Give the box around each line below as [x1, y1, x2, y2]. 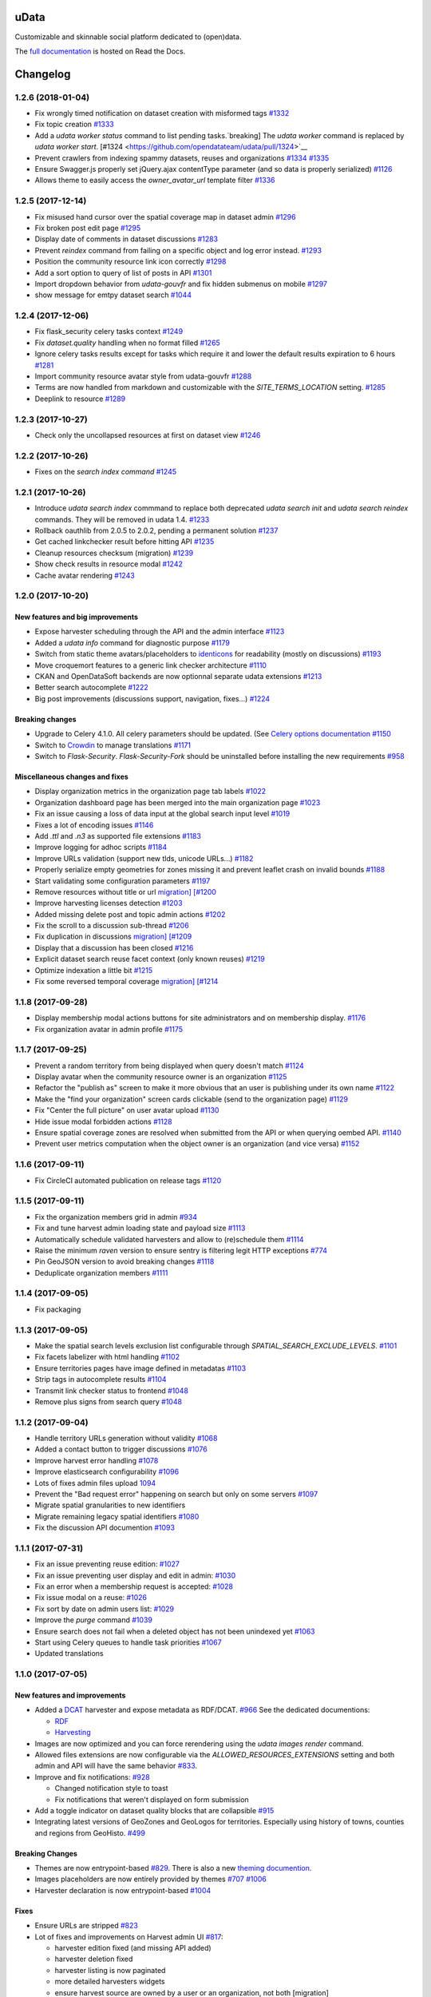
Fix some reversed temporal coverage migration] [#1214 [34, 977, 219, 987]
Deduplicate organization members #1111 [34, 1268, 168, 1277]
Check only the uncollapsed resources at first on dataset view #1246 [34, 430, 261, 439]
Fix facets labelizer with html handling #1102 [34, 1352, 180, 1362]
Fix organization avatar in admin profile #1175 [34, 1024, 184, 1034]
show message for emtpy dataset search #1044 [34, 290, 192, 300]
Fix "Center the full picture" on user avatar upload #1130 [34, 1106, 219, 1115]
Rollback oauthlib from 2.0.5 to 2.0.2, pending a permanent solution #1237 [34, 526, 279, 535]
